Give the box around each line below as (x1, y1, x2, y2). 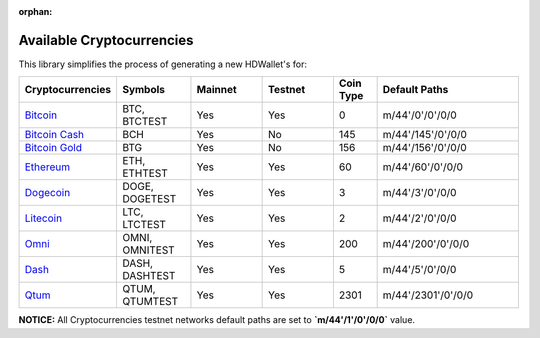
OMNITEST (121, 243, 175, 257)
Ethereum (24, 160, 70, 174)
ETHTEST (121, 166, 169, 180)
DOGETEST (121, 192, 177, 206)
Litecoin (24, 211, 63, 225)
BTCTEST (121, 115, 168, 129)
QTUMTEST (121, 295, 179, 309)
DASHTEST (121, 269, 176, 283)
